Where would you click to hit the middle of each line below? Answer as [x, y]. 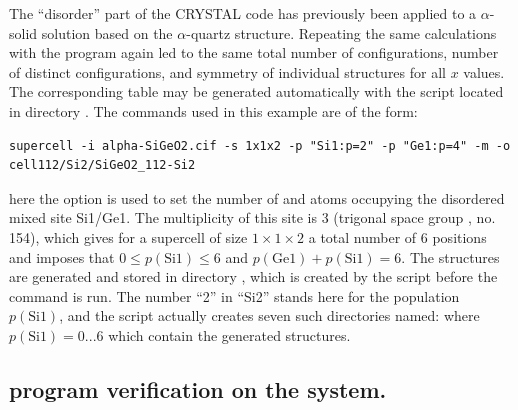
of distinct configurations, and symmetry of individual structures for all [227, 71]
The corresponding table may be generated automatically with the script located [256, 91]
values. [484, 71]
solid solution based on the [91, 32]
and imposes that [62, 256]
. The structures [450, 256]
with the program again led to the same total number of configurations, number [254, 52]
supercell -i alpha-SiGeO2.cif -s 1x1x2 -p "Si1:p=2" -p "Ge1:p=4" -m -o [260, 145]
